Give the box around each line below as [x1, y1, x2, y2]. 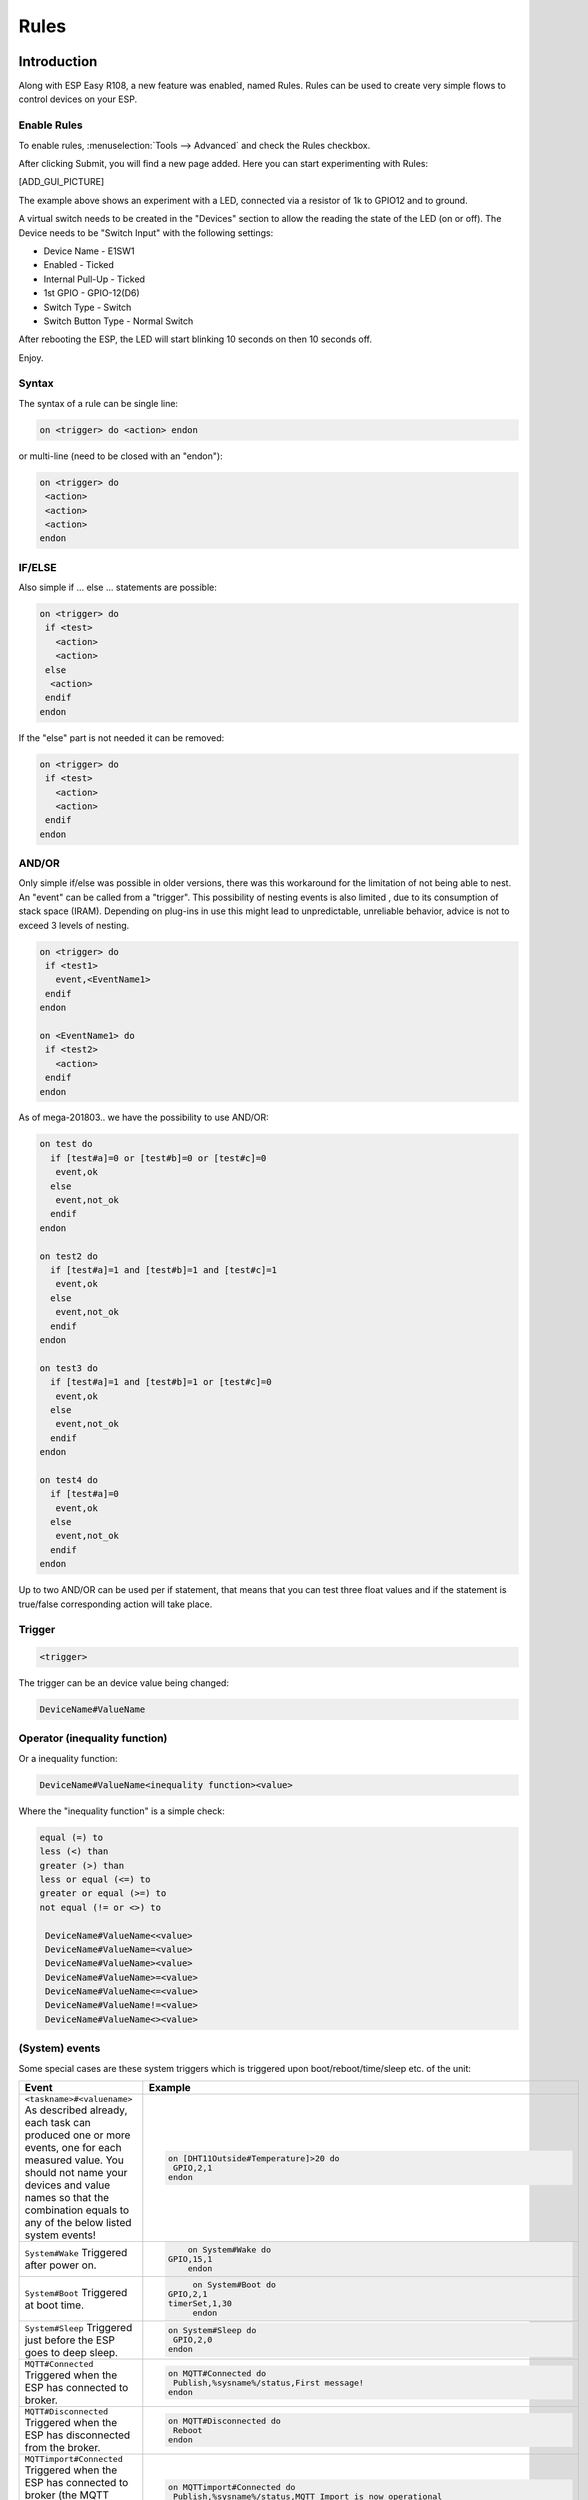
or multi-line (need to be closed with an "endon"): [18, 450, 224, 462]
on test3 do [39, 1362, 99, 1374]
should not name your [24, 2165, 128, 2179]
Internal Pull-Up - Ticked [43, 273, 145, 285]
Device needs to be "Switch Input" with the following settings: [18, 226, 274, 239]
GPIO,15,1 [168, 2253, 213, 2264]
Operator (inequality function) [18, 1731, 168, 1745]
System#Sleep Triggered [24, 2320, 133, 2334]
